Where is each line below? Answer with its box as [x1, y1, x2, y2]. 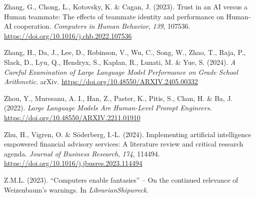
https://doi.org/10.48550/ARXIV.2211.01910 [4, 112, 141, 122]
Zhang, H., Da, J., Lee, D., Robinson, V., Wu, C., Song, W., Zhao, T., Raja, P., [4, 47, 246, 57]
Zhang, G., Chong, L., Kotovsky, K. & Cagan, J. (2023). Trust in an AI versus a [4, 1, 248, 11]
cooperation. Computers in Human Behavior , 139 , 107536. [14, 21, 190, 31]
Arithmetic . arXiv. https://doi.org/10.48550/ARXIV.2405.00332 [4, 76, 198, 87]
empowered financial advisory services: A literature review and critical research [4, 139, 244, 149]
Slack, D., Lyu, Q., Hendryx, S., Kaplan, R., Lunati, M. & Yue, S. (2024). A [4, 56, 236, 67]
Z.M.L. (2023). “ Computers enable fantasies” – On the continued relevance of [4, 174, 238, 185]
